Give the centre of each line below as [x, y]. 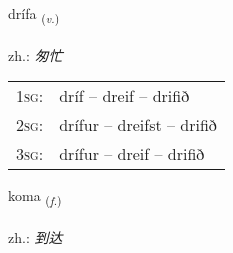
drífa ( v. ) [34, 14]
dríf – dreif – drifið [124, 96]
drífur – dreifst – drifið [138, 125]
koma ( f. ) [35, 197]
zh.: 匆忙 [35, 54]
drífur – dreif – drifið [132, 154]
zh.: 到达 [35, 237]
